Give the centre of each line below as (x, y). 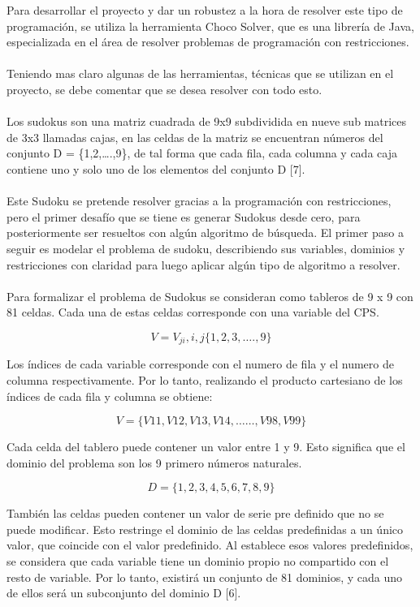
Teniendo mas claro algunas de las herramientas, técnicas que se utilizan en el (200, 73)
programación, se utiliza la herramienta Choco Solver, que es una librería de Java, (210, 26)
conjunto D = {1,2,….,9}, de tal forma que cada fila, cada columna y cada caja (202, 153)
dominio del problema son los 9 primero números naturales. (154, 462)
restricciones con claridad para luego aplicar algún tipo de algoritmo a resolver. (204, 264)
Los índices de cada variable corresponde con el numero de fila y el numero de (200, 364)
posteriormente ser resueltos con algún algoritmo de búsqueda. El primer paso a (205, 232)
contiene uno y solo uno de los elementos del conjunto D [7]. (156, 168)
